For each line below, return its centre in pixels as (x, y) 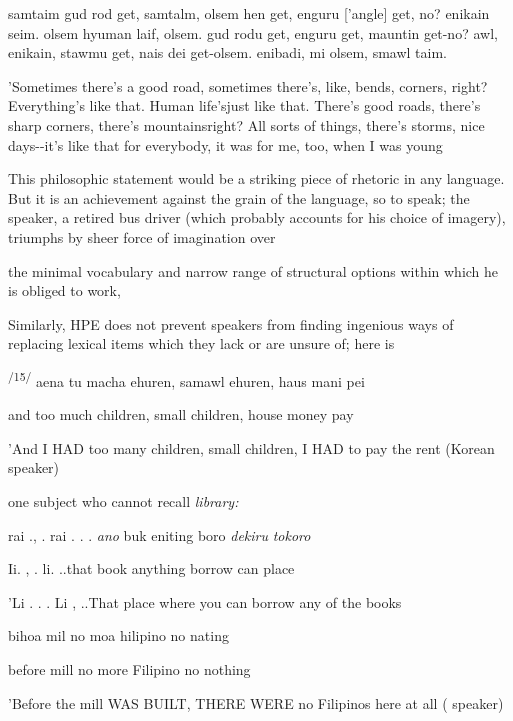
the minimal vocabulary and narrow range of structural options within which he (253, 270)
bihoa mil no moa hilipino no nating (118, 635)
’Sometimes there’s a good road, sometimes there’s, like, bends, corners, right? (248, 85)
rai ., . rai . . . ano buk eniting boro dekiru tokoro (159, 534)
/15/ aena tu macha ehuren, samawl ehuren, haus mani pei (186, 379)
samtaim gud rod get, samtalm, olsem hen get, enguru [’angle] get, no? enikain (249, 13)
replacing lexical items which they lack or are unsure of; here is (201, 343)
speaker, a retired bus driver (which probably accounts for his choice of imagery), (257, 217)
